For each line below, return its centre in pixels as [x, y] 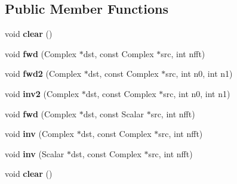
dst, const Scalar [113, 113]
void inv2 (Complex [42, 93]
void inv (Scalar [35, 153]
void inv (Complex [39, 134]
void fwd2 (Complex [43, 74]
